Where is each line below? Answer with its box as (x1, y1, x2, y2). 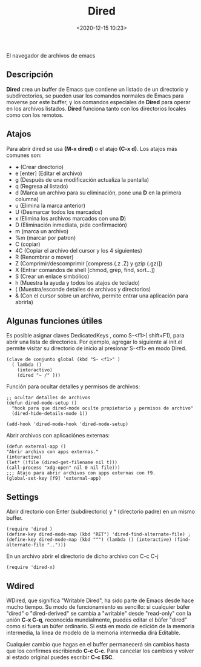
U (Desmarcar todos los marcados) (15, 208, 103, 216)
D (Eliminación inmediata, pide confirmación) (15, 221, 127, 228)
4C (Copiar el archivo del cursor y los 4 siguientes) (15, 247, 142, 254)
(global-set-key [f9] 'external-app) (6, 476, 102, 482)
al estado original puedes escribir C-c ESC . (6, 654, 114, 661)
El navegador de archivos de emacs (6, 51, 96, 59)
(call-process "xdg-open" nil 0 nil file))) (6, 465, 120, 471)
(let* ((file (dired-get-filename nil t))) (6, 459, 118, 466)
